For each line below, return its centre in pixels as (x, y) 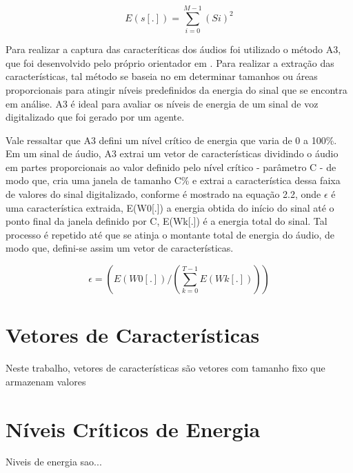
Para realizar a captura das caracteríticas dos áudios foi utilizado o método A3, (173, 49)
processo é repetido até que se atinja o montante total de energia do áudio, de (170, 234)
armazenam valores (46, 381)
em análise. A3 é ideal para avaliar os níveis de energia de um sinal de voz (162, 103)
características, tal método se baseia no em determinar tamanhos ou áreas (162, 76)
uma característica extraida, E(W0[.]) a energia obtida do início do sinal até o (170, 207)
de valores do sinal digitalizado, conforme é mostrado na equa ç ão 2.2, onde (163, 194)
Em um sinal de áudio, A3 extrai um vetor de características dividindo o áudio (172, 153)
